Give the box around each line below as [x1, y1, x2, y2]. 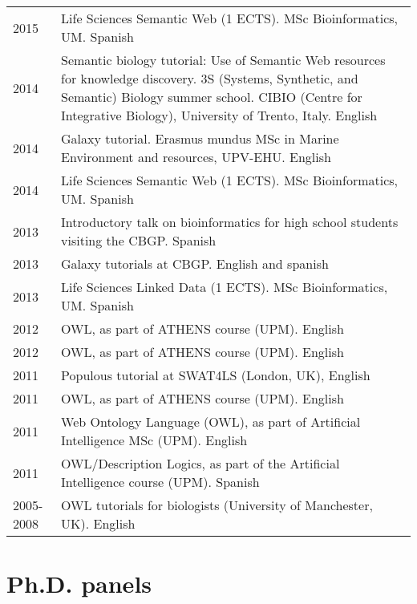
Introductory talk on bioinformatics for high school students [61, 213, 399, 231]
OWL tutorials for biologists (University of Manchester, [61, 496, 373, 514]
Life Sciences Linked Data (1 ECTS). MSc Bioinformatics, [61, 278, 388, 296]
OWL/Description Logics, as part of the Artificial [61, 454, 340, 472]
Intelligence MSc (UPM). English [61, 431, 248, 449]
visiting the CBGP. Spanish [61, 231, 217, 249]
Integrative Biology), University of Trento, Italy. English [61, 106, 378, 124]
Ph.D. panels [6, 567, 152, 600]
